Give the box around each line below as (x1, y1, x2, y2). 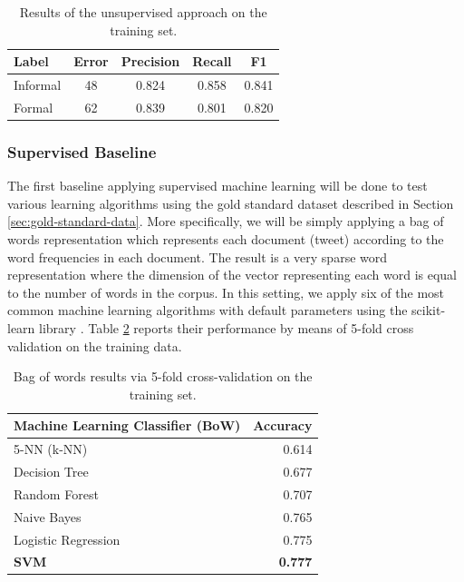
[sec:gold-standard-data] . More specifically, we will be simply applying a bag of (7, 212, 444, 231)
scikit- (411, 301, 446, 320)
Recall (192, 52, 232, 71)
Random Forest (14, 484, 99, 503)
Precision (121, 52, 180, 71)
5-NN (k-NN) (14, 439, 88, 459)
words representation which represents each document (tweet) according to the (7, 229, 444, 248)
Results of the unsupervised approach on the (19, 3, 267, 21)
